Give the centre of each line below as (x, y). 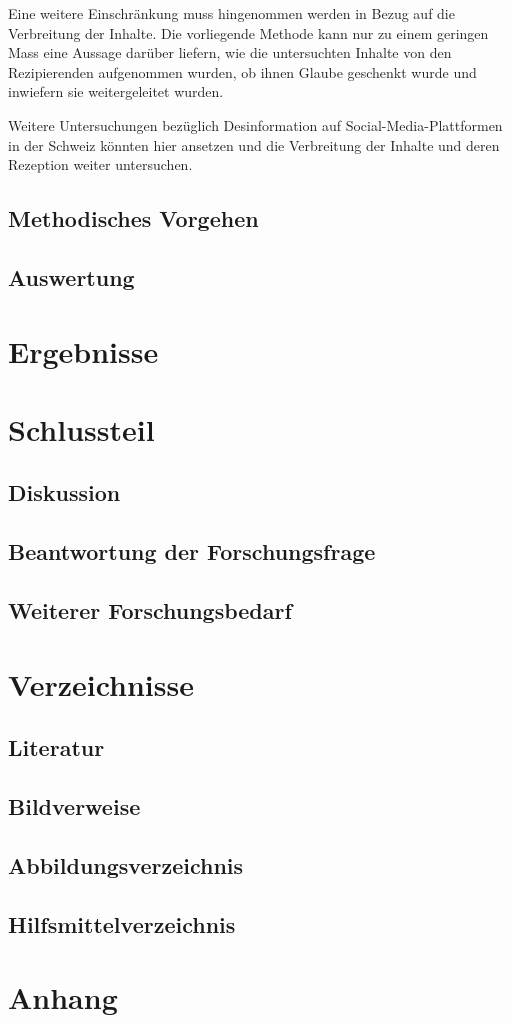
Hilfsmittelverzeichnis (122, 923)
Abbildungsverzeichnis (126, 864)
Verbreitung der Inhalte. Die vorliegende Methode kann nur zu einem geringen (248, 32)
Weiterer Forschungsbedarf (150, 610)
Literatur (56, 747)
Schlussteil (81, 428)
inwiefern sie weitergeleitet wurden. (116, 91)
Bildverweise (74, 805)
